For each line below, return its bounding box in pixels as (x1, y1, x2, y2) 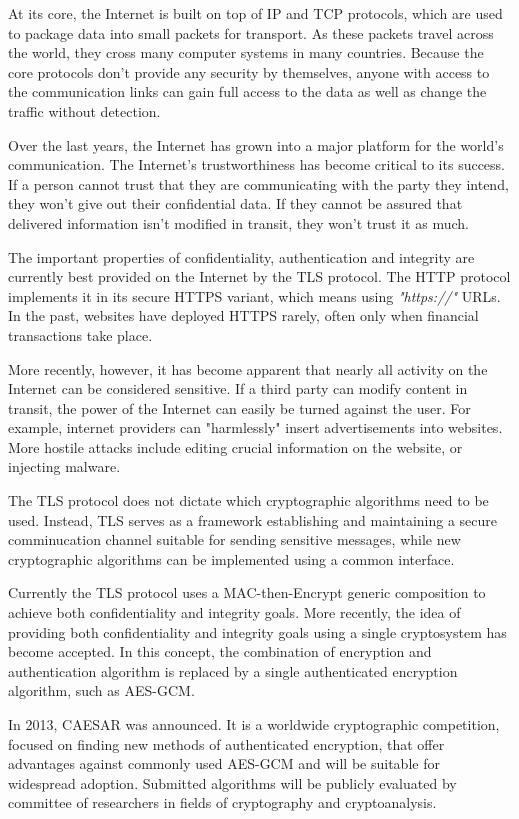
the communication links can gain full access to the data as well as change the (8, 81, 487, 102)
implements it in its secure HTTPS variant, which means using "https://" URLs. (8, 285, 501, 306)
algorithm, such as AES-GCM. (8, 680, 195, 701)
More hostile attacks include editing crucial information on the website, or (8, 436, 463, 457)
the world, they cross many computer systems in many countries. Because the (8, 42, 484, 63)
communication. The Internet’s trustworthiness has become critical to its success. (8, 154, 505, 175)
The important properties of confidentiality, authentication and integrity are (8, 246, 475, 267)
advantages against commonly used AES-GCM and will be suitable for (8, 753, 440, 774)
